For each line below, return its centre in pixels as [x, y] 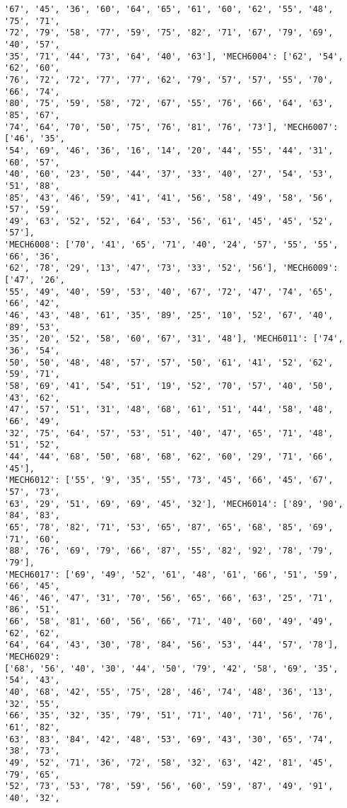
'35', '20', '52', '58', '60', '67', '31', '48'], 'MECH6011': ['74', [174, 339]
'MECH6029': [32, 657]
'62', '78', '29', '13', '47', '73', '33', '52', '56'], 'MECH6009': [171, 268]
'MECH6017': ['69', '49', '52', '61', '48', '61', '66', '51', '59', [171, 574]
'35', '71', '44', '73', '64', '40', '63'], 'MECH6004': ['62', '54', [174, 56]
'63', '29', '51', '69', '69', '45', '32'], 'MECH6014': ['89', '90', [174, 504]
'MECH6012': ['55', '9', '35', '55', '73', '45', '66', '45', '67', [169, 480]
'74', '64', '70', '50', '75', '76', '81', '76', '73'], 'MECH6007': [171, 127]
